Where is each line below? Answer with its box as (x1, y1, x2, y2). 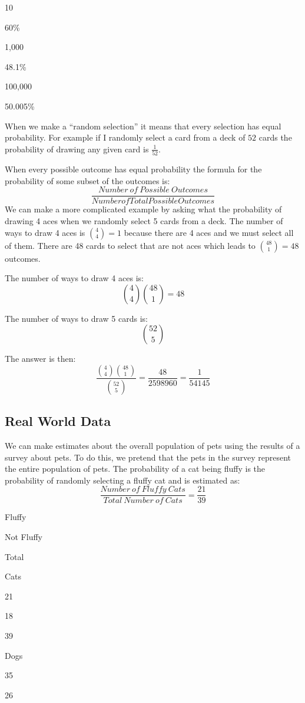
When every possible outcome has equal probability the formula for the (5, 163, 262, 175)
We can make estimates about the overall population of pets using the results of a (5, 439, 300, 451)
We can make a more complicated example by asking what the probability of (5, 203, 282, 215)
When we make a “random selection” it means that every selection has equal (5, 119, 281, 132)
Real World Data (5, 412, 111, 430)
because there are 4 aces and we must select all (124, 226, 294, 238)
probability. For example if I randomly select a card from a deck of (5, 131, 246, 144)
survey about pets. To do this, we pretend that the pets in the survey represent (5, 451, 291, 463)
